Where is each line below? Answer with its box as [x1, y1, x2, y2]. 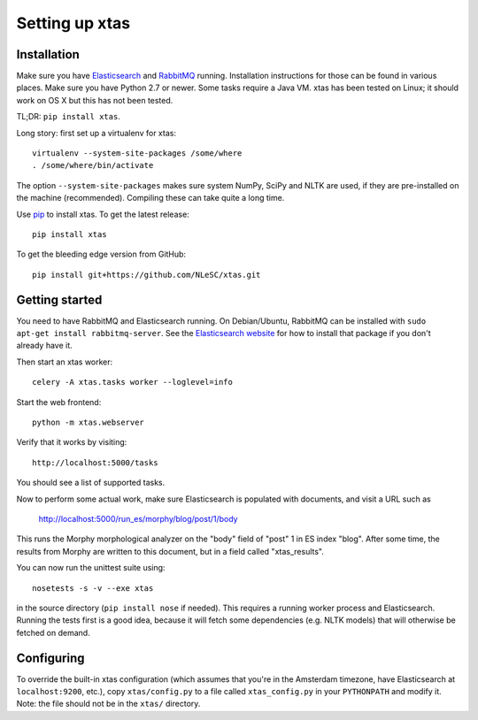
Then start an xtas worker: [16, 356, 113, 367]
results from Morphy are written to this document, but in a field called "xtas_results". [16, 546, 325, 556]
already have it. [16, 341, 73, 351]
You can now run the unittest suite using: [16, 563, 166, 573]
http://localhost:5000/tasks [32, 457, 158, 468]
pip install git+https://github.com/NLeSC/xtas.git [32, 270, 261, 280]
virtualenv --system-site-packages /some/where [32, 149, 243, 158]
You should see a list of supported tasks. [16, 478, 166, 488]
